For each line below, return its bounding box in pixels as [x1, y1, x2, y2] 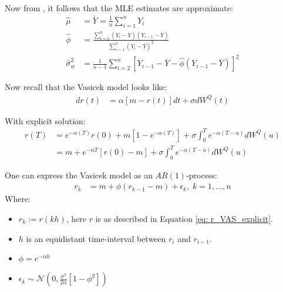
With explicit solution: [5, 114, 86, 127]
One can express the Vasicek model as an [5, 168, 153, 181]
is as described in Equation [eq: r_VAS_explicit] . [95, 212, 273, 224]
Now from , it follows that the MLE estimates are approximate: [5, 2, 233, 14]
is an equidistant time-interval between [26, 232, 166, 244]
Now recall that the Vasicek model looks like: [5, 81, 167, 93]
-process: [186, 168, 217, 181]
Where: [5, 193, 31, 205]
